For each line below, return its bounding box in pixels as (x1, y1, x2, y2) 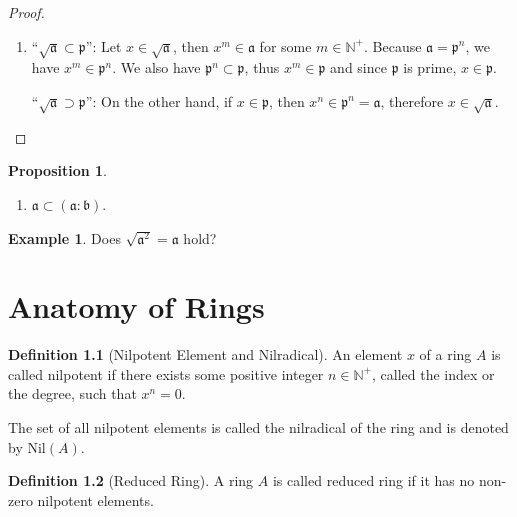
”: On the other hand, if (85, 90, 233, 111)
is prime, (403, 57, 457, 78)
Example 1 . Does (8, 227, 121, 248)
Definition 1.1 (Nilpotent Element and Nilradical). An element (8, 344, 403, 365)
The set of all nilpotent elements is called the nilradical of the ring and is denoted (8, 417, 509, 437)
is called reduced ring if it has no (272, 470, 475, 491)
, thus (244, 57, 280, 78)
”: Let (85, 35, 122, 56)
